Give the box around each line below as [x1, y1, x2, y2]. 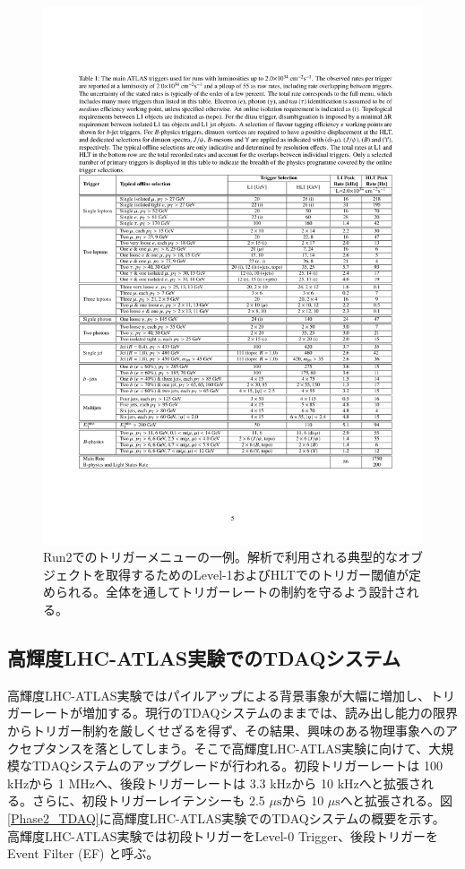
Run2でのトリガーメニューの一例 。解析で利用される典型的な [43, 547, 398, 566]
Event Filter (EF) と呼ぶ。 [7, 844, 159, 863]
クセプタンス [7, 738, 82, 757]
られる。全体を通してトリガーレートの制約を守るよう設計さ [55, 582, 407, 601]
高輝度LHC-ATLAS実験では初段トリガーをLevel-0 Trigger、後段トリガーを [7, 826, 438, 845]
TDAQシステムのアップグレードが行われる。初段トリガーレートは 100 [31, 756, 443, 775]
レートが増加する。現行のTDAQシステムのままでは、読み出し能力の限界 [31, 703, 458, 722]
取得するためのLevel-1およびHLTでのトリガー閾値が [105, 564, 409, 583]
